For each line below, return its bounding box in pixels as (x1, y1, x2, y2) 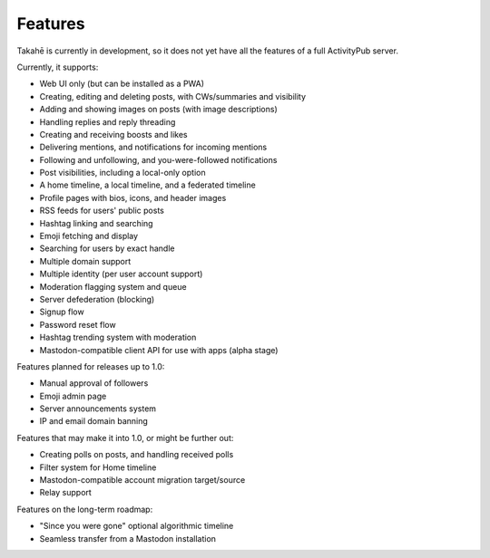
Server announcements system (39, 403, 157, 414)
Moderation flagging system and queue (39, 281, 187, 292)
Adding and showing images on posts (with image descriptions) (39, 104, 278, 115)
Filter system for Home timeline (39, 462, 157, 473)
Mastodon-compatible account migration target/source (39, 475, 246, 486)
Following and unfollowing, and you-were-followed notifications (39, 154, 278, 165)
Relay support (39, 487, 93, 498)
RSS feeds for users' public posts (39, 205, 165, 216)
